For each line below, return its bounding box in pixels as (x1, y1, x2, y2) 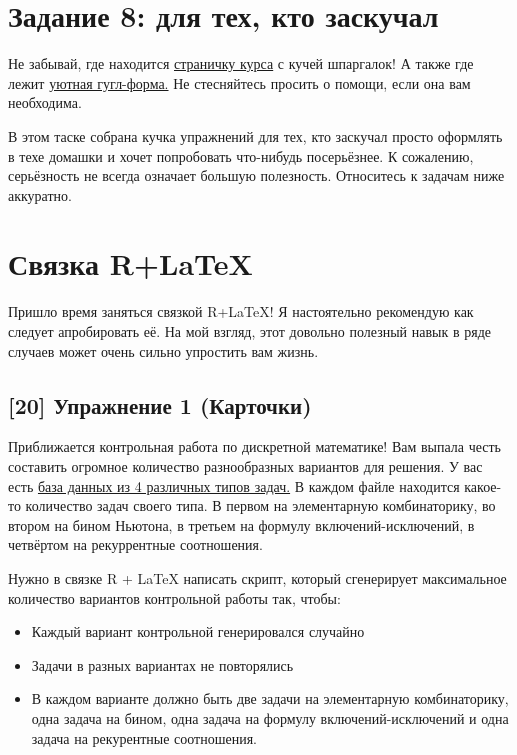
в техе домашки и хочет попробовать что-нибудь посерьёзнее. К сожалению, (8, 145, 474, 166)
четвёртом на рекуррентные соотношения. (8, 534, 263, 555)
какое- (464, 475, 502, 496)
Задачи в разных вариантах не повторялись (31, 654, 294, 675)
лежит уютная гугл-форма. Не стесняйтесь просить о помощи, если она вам (8, 72, 471, 93)
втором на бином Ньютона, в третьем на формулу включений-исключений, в (8, 514, 475, 535)
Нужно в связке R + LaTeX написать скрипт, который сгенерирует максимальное (8, 567, 507, 588)
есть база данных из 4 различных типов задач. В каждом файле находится (8, 475, 460, 496)
